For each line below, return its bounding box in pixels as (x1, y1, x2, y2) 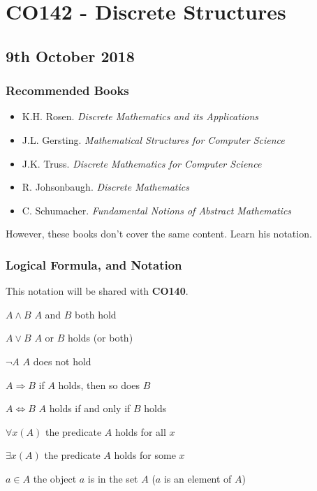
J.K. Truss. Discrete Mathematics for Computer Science (22, 156, 262, 170)
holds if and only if (49, 401, 131, 416)
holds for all (115, 424, 166, 439)
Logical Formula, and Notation (6, 256, 182, 273)
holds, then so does (58, 377, 140, 392)
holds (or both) (67, 330, 133, 345)
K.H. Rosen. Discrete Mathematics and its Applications (22, 109, 258, 124)
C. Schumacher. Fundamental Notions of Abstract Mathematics (22, 203, 292, 217)
